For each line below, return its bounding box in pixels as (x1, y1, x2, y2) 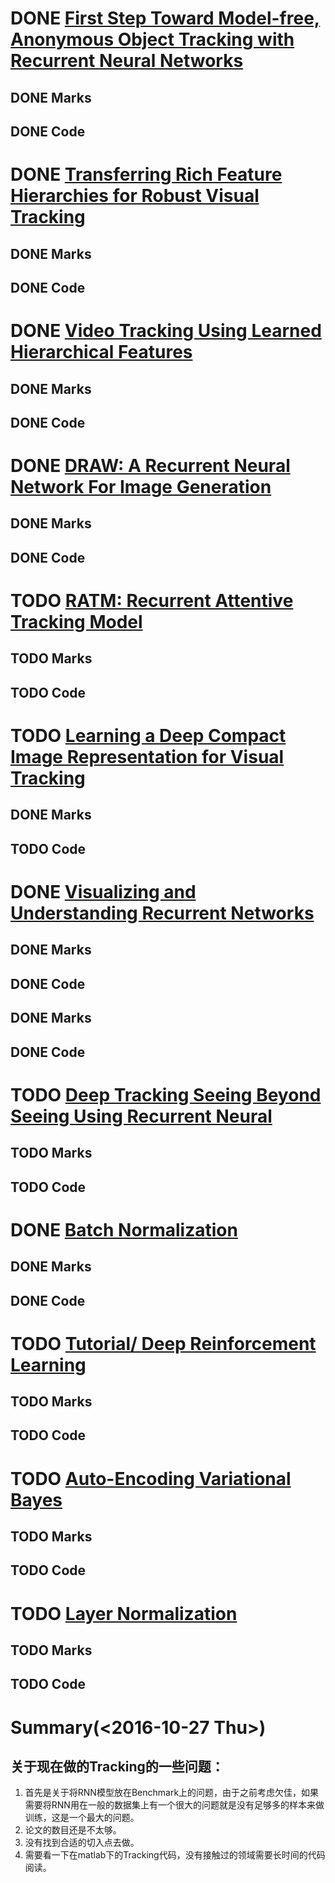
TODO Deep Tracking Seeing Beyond (10, 1083, 322, 1106)
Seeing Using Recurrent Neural (10, 1105, 273, 1127)
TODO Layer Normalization (10, 1602, 238, 1625)
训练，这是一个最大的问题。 (24, 1812, 140, 1824)
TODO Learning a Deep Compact (10, 725, 287, 747)
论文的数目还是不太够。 (24, 1824, 122, 1836)
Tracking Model (10, 611, 143, 634)
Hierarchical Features (10, 341, 193, 364)
